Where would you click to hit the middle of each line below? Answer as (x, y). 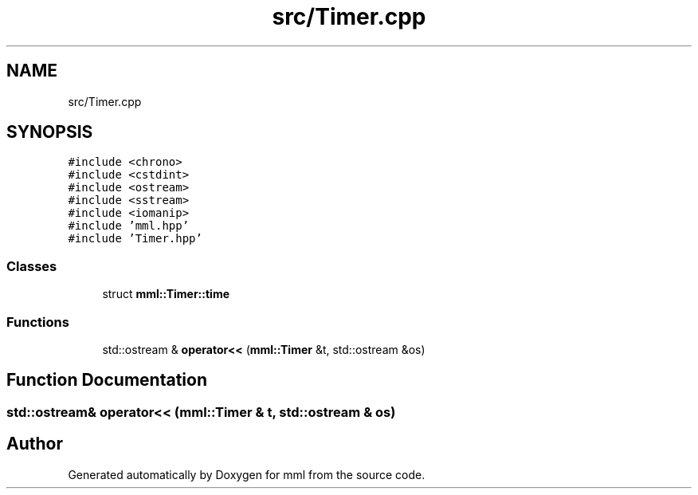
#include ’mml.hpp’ (129, 226)
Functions (38, 322)
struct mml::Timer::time (166, 294)
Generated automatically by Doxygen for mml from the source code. (247, 474)
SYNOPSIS (50, 132)
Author (35, 444)
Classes (32, 266)
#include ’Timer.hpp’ (135, 239)
